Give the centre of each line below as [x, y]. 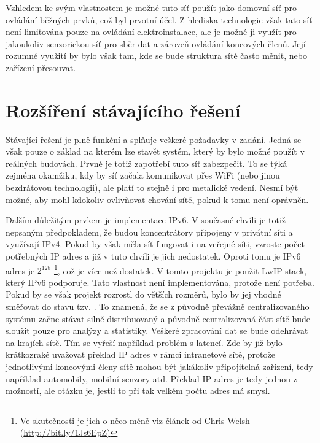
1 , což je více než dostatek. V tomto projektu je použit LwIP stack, [180, 269]
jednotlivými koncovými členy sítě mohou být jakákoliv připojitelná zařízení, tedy [159, 367]
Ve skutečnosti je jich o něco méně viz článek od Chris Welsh [135, 420]
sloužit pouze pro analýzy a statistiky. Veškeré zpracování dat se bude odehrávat [157, 330]
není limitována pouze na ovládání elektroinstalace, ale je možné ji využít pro [151, 32]
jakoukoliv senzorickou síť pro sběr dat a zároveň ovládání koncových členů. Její [156, 43]
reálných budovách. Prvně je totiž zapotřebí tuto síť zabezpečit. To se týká [146, 163]
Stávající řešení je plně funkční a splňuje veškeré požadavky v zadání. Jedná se [154, 139]
